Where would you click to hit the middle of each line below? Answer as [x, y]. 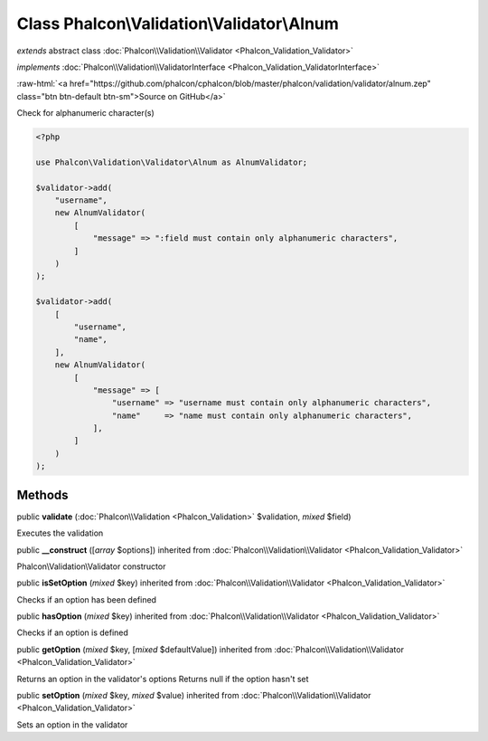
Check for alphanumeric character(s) [86, 113]
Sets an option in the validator [72, 725]
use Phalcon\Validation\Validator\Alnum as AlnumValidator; [172, 162]
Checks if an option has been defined [87, 599]
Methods [42, 494]
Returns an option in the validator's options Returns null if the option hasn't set [163, 679]
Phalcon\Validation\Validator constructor [91, 566]
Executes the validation [60, 533]
